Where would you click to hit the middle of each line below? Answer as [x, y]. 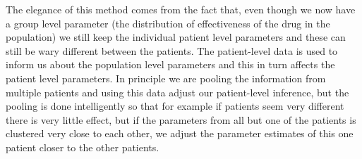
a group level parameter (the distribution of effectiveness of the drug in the [168, 23]
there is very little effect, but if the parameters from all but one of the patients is [181, 119]
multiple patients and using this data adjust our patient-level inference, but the [177, 92]
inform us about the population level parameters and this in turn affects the [170, 64]
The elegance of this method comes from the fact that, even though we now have [181, 9]
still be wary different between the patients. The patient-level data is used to [172, 50]
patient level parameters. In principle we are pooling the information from [166, 78]
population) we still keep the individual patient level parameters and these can [176, 37]
